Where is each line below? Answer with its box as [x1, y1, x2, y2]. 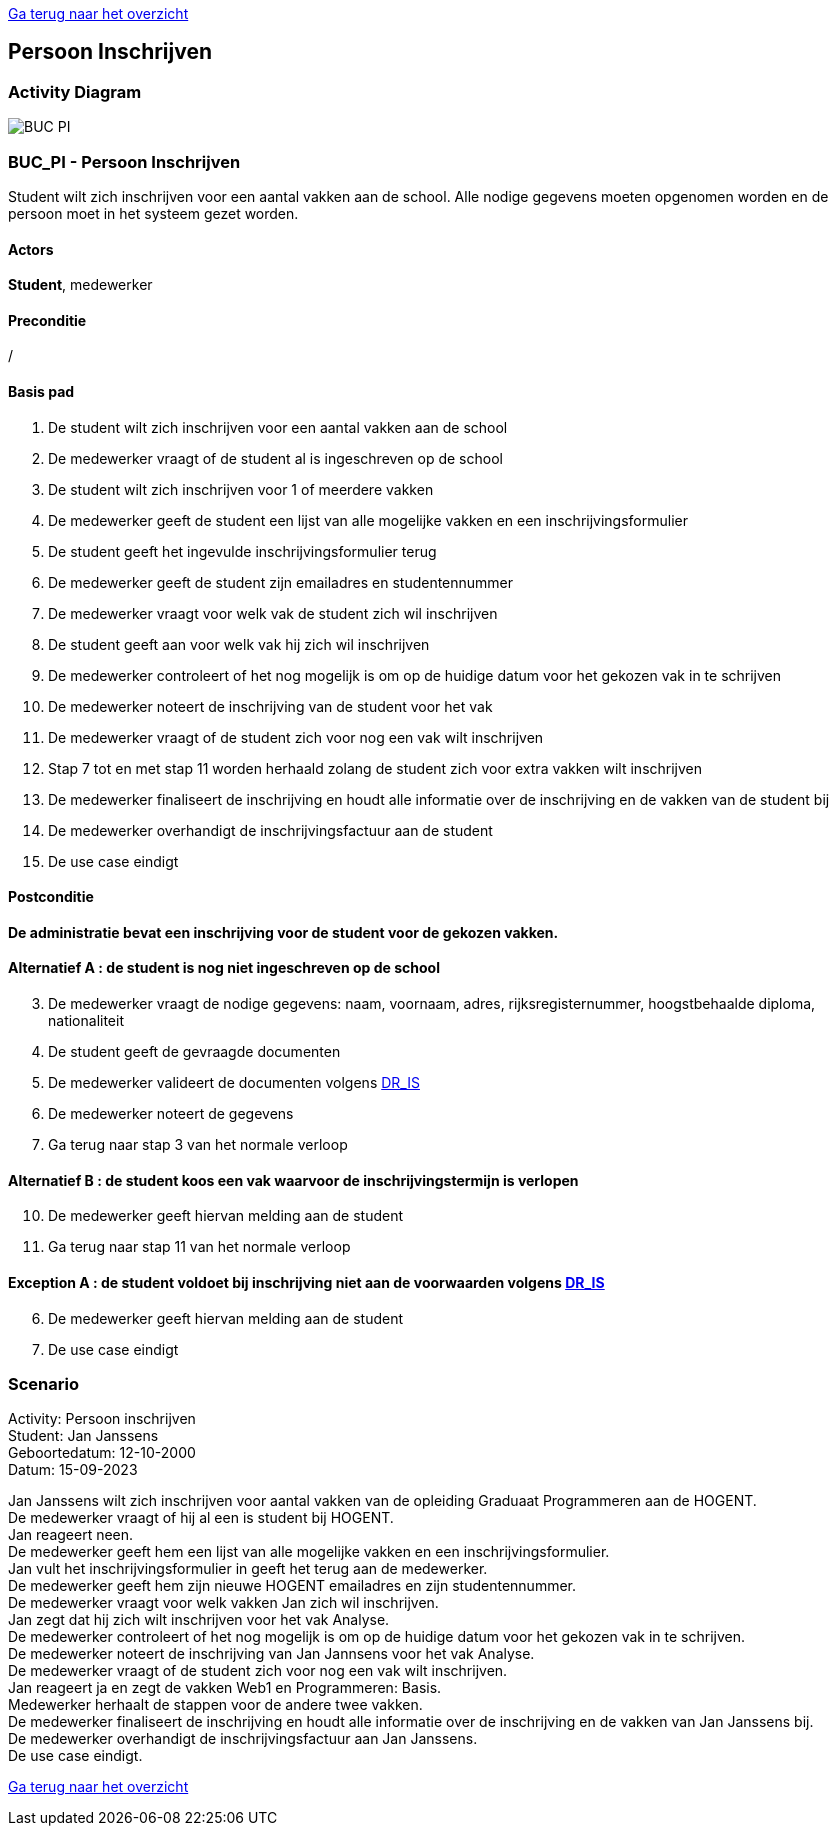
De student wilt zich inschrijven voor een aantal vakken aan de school [48, 418, 508, 436]
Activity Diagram [8, 81, 142, 102]
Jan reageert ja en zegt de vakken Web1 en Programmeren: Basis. [8, 1679, 442, 1697]
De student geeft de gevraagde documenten [48, 1043, 341, 1061]
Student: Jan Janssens [8, 1427, 159, 1445]
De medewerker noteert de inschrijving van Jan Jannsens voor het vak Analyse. [8, 1645, 535, 1663]
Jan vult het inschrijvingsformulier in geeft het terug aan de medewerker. [8, 1560, 488, 1578]
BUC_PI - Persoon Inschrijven [8, 151, 241, 172]
